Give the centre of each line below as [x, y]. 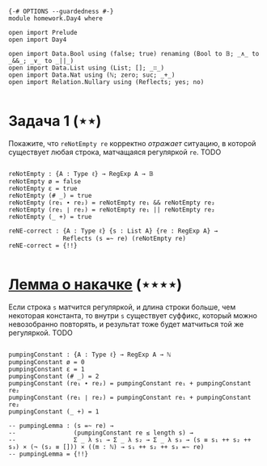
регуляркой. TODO [40, 333]
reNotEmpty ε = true [43, 188]
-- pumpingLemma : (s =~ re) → [61, 426]
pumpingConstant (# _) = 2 [54, 376]
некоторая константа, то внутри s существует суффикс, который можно [133, 315]
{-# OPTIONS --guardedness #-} [61, 11]
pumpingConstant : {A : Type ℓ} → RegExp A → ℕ [90, 355]
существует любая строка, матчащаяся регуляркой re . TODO [115, 152]
